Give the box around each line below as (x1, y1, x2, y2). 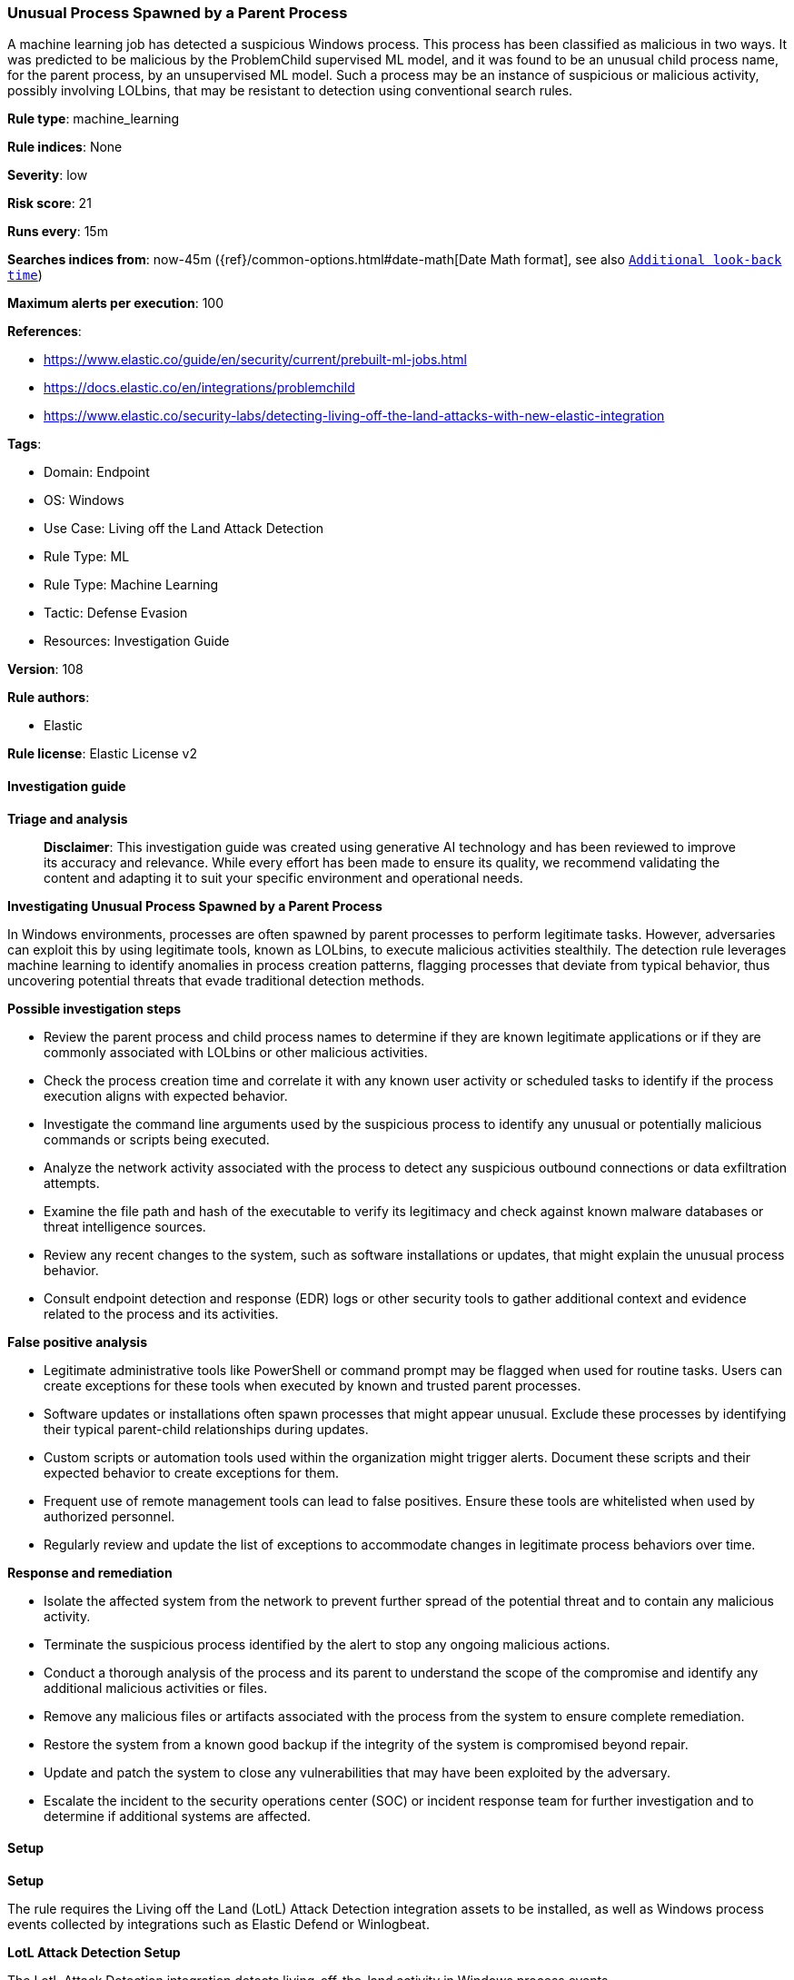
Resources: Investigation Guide (44, 633, 230, 649)
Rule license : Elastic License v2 (7, 746, 197, 762)
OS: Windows (44, 492, 124, 509)
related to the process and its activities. (44, 1305, 279, 1322)
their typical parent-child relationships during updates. (44, 1421, 369, 1437)
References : (7, 323, 82, 340)
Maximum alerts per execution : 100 (7, 295, 224, 312)
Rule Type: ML (44, 549, 130, 565)
